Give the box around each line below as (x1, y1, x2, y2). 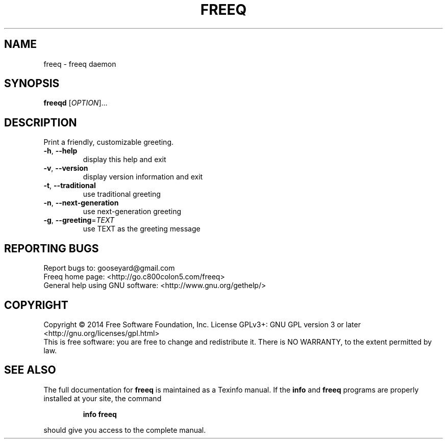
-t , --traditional (43, 181, 96, 190)
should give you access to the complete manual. (43, 425, 206, 434)
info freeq (83, 409, 117, 419)
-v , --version (43, 164, 88, 173)
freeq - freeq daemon (43, 59, 116, 68)
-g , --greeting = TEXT (43, 216, 115, 225)
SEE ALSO (4, 363, 56, 377)
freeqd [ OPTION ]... (43, 98, 108, 108)
